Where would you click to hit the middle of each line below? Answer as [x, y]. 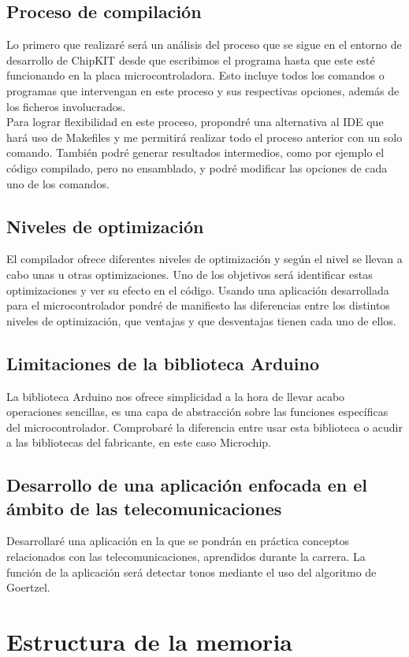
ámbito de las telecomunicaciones [144, 508]
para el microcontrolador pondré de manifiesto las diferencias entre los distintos [198, 305]
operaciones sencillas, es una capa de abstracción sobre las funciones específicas [197, 412]
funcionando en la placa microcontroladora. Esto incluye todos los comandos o [195, 75]
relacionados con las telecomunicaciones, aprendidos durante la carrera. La [186, 557]
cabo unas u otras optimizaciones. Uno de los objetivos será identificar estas [190, 274]
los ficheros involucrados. [66, 106]
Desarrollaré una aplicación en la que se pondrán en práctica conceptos [178, 541]
